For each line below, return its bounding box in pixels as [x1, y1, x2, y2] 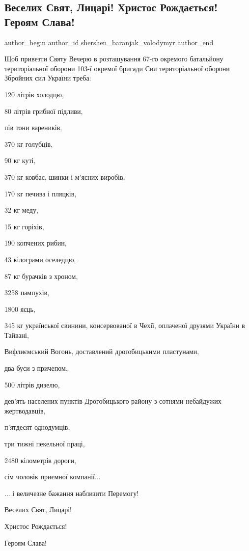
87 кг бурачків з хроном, [4, 271, 78, 281]
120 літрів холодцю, [4, 89, 64, 99]
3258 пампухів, [4, 287, 50, 298]
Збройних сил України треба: [4, 73, 91, 83]
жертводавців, [4, 405, 46, 415]
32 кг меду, [4, 205, 38, 215]
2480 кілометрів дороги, [4, 455, 76, 465]
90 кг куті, [4, 155, 36, 165]
